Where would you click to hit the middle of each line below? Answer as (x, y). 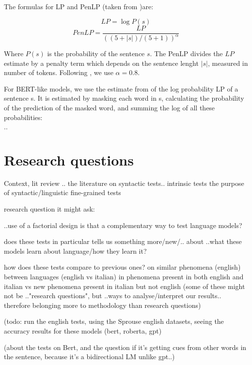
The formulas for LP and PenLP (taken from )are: (79, 6)
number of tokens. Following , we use (59, 72)
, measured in (228, 63)
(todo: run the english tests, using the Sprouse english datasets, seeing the (114, 321)
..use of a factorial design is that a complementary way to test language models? (123, 225)
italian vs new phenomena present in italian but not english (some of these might (125, 286)
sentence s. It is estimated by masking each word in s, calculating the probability (124, 98)
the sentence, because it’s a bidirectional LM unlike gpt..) (89, 357)
